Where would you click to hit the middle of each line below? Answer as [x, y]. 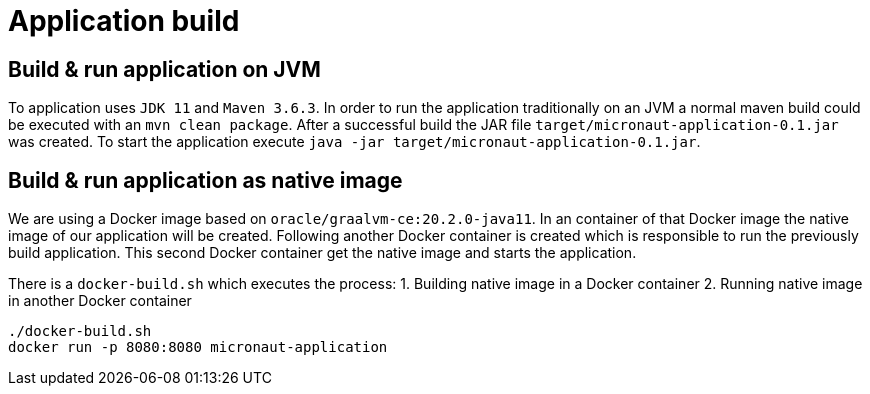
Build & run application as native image [205, 180]
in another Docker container [100, 301]
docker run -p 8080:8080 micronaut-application [198, 347]
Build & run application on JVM [164, 69]
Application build [124, 21]
